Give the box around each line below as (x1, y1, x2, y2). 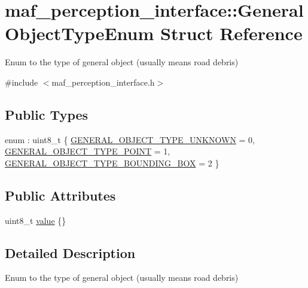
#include (5, 75, 38, 88)
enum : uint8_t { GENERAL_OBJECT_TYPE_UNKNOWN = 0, (5, 133, 255, 145)
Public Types (5, 105, 89, 123)
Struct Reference (160, 21, 303, 46)
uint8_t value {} (5, 214, 66, 226)
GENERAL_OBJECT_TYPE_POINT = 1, (5, 145, 170, 157)
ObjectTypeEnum (5, 21, 154, 46)
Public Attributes (5, 186, 116, 204)
